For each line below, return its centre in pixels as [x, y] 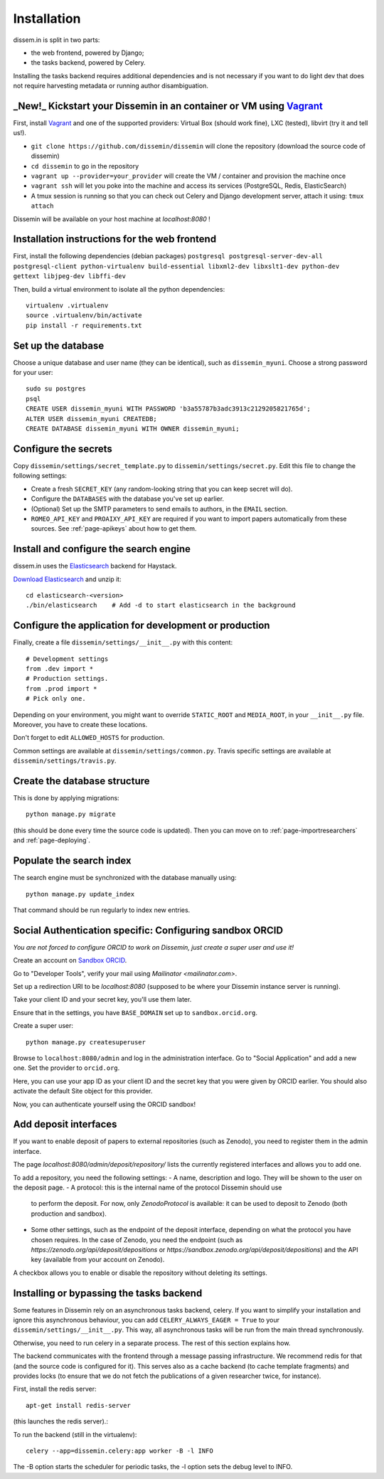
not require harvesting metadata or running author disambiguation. [111, 86]
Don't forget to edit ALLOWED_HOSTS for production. [89, 738]
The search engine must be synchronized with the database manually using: [125, 878]
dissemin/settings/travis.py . [65, 760]
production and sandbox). [69, 1214]
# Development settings [67, 659]
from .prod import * [62, 689]
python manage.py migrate [71, 814]
